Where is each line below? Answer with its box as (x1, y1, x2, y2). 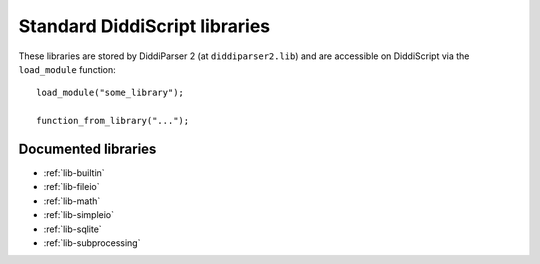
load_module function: (18, 63, 117, 75)
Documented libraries (18, 140, 157, 157)
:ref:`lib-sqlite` (43, 223, 102, 235)
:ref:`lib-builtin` (43, 167, 105, 179)
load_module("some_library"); (36, 87, 185, 99)
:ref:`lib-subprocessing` (43, 236, 141, 249)
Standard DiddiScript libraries (18, 15, 271, 37)
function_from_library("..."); (36, 115, 190, 127)
